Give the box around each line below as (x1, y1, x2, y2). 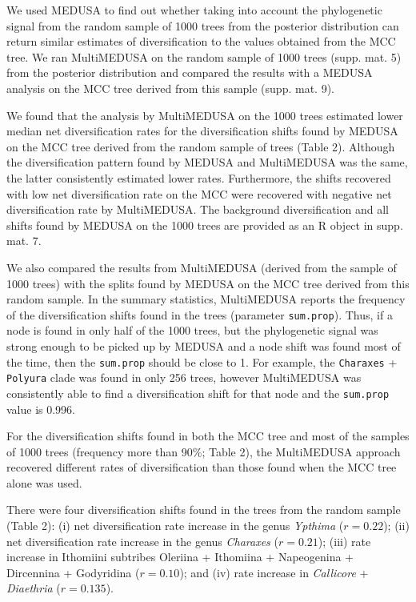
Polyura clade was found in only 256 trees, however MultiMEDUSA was (6, 369, 362, 386)
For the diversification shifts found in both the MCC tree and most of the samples (6, 427, 410, 444)
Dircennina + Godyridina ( (6, 564, 140, 580)
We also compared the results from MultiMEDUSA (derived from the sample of (6, 259, 397, 275)
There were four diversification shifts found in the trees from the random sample (6, 501, 401, 518)
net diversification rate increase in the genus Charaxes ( (6, 532, 278, 549)
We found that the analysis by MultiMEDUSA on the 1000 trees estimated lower (6, 106, 403, 123)
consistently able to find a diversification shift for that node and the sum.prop (6, 384, 390, 401)
